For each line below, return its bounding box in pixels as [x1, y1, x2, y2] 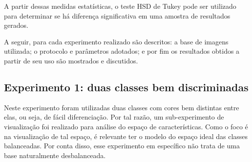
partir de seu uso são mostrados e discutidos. [4, 55, 138, 65]
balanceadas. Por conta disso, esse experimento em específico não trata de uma [4, 141, 240, 151]
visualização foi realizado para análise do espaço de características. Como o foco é [4, 121, 248, 131]
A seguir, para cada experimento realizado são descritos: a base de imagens [4, 36, 229, 46]
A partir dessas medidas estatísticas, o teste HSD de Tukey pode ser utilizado [4, 1, 236, 11]
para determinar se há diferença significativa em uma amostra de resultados [4, 10, 231, 20]
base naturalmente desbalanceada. [4, 150, 106, 160]
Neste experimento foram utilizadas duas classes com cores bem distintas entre [4, 102, 239, 112]
